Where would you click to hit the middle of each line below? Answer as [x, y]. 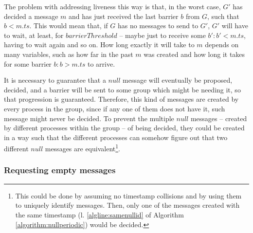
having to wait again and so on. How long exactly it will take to [99, 45]
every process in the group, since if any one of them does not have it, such [115, 108]
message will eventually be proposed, [178, 80]
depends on [222, 45]
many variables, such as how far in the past [69, 54]
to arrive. [101, 63]
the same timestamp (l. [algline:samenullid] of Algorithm [99, 214]
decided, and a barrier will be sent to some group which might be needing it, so [122, 89]
